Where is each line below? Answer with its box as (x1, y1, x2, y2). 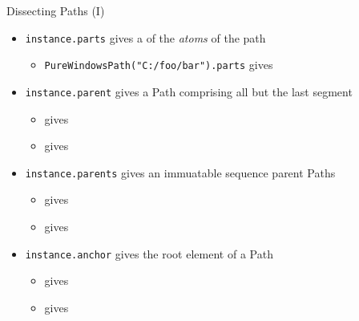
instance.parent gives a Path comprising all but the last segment (25, 83, 353, 100)
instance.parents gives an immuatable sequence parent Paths (25, 164, 336, 181)
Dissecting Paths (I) (6, 2, 105, 18)
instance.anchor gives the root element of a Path (25, 245, 273, 262)
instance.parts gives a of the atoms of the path (25, 29, 266, 46)
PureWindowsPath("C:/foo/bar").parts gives (44, 56, 273, 73)
